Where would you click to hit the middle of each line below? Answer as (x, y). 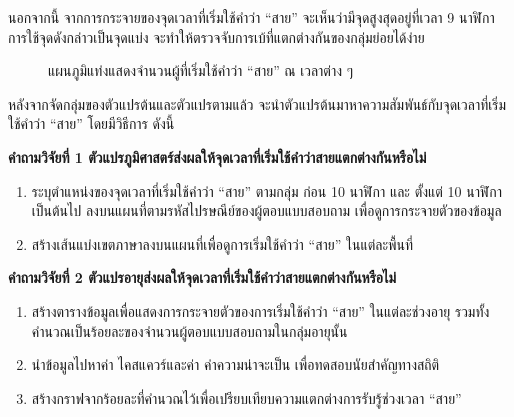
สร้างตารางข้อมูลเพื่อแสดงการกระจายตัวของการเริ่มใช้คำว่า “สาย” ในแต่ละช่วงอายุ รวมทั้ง (260, 310)
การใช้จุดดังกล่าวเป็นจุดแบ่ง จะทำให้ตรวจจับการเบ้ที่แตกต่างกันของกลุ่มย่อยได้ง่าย (216, 36)
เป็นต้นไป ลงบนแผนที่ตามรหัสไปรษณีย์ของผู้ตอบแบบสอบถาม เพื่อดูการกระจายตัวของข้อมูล (266, 210)
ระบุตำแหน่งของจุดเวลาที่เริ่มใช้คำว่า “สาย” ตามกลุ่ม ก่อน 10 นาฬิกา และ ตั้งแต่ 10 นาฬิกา (266, 190)
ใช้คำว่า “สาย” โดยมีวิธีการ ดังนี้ (91, 123)
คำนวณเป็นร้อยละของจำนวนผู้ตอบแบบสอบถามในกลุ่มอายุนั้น (189, 330)
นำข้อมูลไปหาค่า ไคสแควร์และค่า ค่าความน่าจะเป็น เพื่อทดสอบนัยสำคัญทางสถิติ (235, 364)
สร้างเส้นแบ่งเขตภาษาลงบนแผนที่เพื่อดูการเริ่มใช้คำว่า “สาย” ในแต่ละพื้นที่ (222, 243)
